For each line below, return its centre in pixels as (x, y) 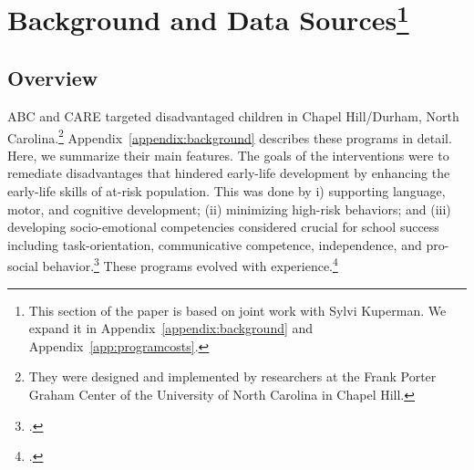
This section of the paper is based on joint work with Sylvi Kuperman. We (237, 310)
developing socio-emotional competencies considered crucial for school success (223, 227)
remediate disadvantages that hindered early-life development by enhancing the (229, 173)
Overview (53, 78)
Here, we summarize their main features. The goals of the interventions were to (228, 155)
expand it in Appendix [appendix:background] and (171, 328)
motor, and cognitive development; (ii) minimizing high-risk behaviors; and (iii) (229, 209)
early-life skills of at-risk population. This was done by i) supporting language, (227, 190)
